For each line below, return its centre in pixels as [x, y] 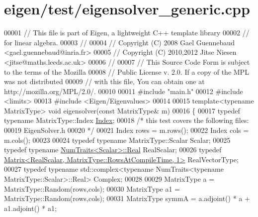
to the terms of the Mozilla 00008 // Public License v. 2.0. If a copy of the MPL [127, 71]
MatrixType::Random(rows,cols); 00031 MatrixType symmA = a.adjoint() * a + [127, 198]
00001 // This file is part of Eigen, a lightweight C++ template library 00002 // [127, 33]
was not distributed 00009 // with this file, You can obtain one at [104, 81]
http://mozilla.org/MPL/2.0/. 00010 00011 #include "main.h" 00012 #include [124, 91]
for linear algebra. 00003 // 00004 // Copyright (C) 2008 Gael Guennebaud [119, 42]
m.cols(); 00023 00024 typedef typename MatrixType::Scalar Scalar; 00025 [117, 140]
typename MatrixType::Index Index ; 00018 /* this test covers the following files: [127, 120]
